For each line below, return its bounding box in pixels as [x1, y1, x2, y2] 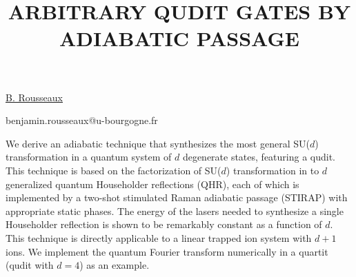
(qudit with [6, 258, 54, 272]
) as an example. [79, 258, 150, 272]
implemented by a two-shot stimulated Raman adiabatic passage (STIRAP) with [6, 190, 348, 205]
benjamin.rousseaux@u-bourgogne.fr [6, 113, 158, 127]
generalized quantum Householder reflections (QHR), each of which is [6, 176, 299, 191]
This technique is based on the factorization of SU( [6, 163, 221, 177]
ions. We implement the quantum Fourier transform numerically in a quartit [6, 244, 328, 258]
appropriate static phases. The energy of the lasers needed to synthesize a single [6, 203, 344, 218]
